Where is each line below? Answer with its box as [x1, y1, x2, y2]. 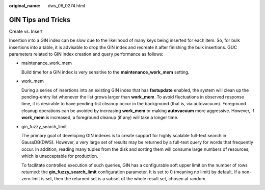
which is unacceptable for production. [21, 153, 98, 159]
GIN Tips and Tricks [9, 15, 71, 24]
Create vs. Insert [9, 28, 43, 34]
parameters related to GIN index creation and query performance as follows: [9, 51, 164, 57]
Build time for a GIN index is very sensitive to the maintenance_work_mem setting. [21, 69, 190, 75]
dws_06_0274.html [48, 3, 85, 8]
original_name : [9, 3, 41, 8]
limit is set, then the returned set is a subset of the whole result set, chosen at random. [31, 176, 207, 182]
